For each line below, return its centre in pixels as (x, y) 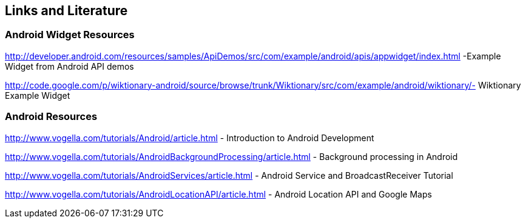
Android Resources (51, 117)
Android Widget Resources (70, 35)
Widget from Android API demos (69, 66)
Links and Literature (66, 11)
